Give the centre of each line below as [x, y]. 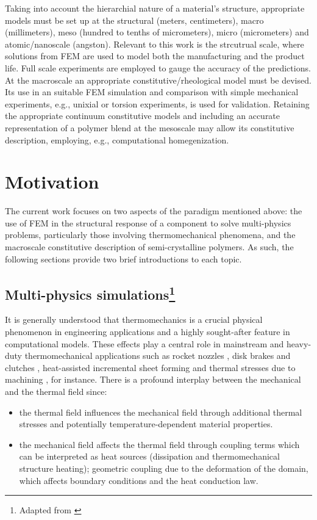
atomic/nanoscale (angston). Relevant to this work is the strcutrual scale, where [155, 44]
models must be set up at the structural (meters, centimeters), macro [134, 20]
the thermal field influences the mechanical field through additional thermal [161, 412]
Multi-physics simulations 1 [90, 293]
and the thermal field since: [56, 391]
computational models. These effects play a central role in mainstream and [144, 343]
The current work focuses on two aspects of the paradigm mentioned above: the [154, 211]
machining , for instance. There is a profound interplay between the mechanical [153, 379]
